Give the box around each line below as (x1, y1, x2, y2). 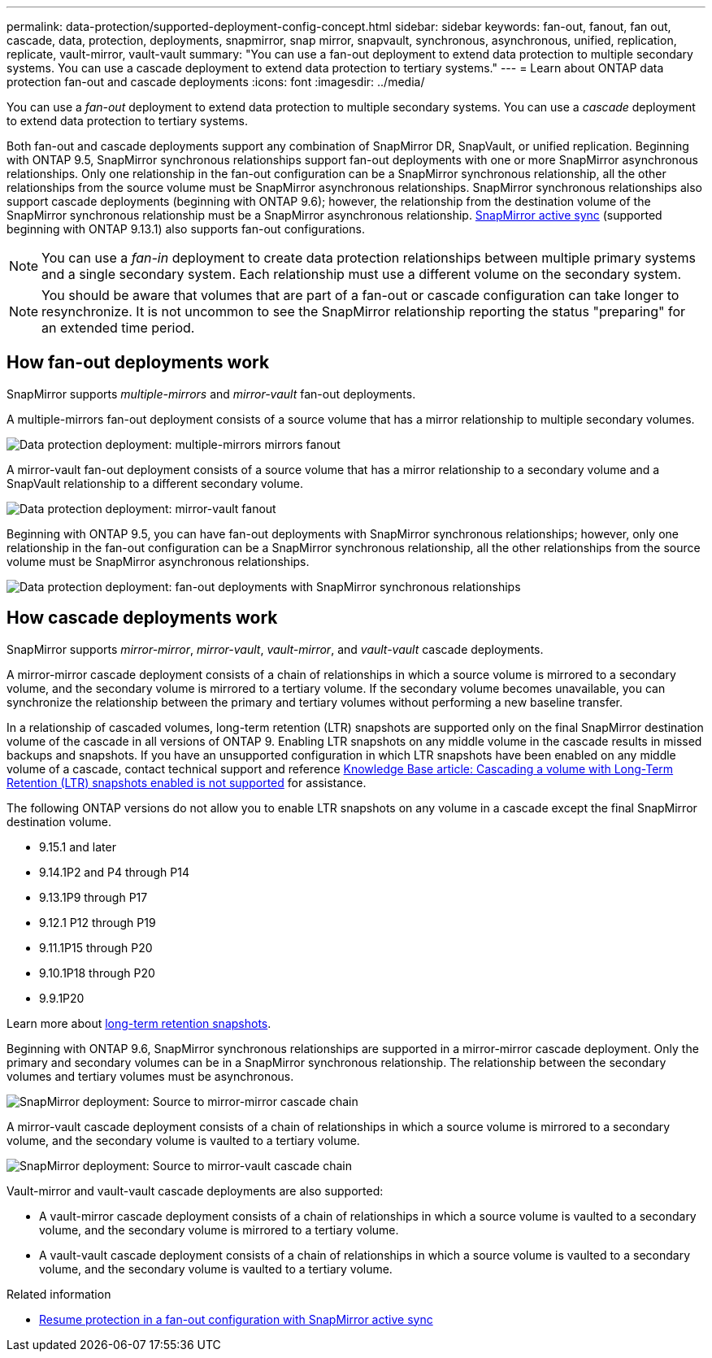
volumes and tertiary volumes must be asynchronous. (7, 1069, 294, 1083)
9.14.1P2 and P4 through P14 (39, 864, 189, 879)
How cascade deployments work (7, 607, 278, 629)
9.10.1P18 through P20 (39, 965, 155, 980)
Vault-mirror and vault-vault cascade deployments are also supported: (7, 1183, 384, 1198)
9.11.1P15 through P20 (39, 940, 153, 955)
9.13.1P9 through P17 (39, 890, 148, 904)
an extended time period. (41, 320, 195, 336)
